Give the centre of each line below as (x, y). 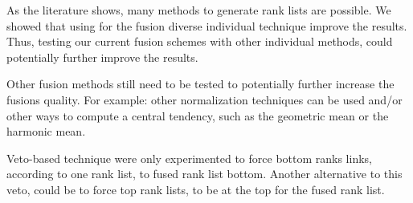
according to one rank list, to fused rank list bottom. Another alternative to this (204, 174)
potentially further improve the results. (102, 57)
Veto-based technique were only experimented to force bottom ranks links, (189, 158)
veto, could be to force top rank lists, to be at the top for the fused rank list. (196, 189)
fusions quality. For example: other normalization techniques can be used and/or (204, 99)
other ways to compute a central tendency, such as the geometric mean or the (198, 115)
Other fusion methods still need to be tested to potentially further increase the (200, 84)
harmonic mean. (46, 131)
